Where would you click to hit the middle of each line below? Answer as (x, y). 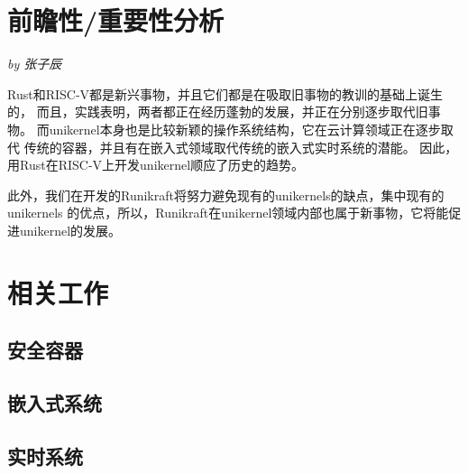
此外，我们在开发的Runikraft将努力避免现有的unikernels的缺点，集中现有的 (226, 195)
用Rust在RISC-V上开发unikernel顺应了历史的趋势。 (156, 165)
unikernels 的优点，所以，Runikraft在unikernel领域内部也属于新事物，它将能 (228, 213)
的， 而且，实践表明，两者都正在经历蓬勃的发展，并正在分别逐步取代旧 (218, 112)
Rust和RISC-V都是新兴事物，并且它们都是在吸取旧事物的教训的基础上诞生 (225, 93)
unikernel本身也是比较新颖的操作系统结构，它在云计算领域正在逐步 (245, 129)
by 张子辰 (35, 64)
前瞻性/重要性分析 (116, 20)
